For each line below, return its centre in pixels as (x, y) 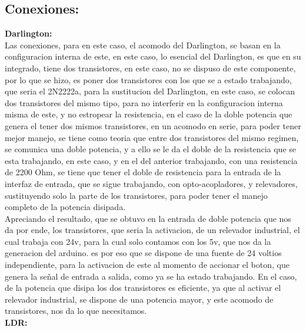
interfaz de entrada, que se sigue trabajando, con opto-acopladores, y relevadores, (151, 183)
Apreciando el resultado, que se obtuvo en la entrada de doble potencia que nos (148, 218)
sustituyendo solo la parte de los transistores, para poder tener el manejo (136, 195)
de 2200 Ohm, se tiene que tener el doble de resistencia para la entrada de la (143, 172)
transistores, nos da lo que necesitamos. (76, 311)
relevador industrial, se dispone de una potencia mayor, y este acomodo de (139, 299)
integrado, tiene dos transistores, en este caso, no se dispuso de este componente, (150, 68)
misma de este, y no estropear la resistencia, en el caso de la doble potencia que (149, 114)
